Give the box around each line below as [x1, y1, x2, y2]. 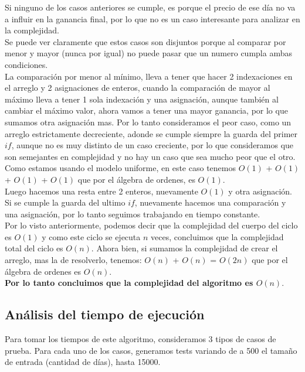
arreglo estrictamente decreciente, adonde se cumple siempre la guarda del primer [5, 127, 298, 139]
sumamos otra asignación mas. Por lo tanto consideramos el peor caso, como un [5, 115, 292, 128]
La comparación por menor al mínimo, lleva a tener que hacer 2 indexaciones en [5, 70, 293, 82]
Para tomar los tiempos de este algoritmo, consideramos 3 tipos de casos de [5, 333, 276, 345]
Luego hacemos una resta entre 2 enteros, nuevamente [5, 185, 198, 197]
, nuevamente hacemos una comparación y [134, 196, 286, 209]
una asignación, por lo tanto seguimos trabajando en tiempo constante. [5, 207, 260, 220]
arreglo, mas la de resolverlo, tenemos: [5, 254, 142, 266]
